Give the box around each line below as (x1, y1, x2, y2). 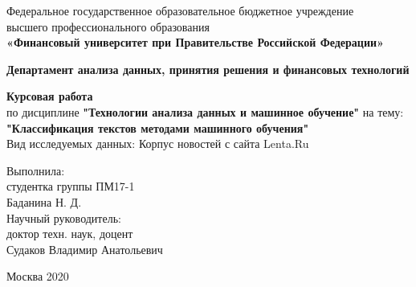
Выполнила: (6, 162, 65, 178)
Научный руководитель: (6, 209, 121, 226)
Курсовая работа (6, 88, 93, 105)
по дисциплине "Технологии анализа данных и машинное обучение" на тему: (6, 103, 404, 120)
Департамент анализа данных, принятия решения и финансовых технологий (6, 60, 410, 77)
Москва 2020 (6, 268, 69, 285)
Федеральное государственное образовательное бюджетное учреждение (6, 2, 354, 18)
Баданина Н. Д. (6, 193, 82, 210)
